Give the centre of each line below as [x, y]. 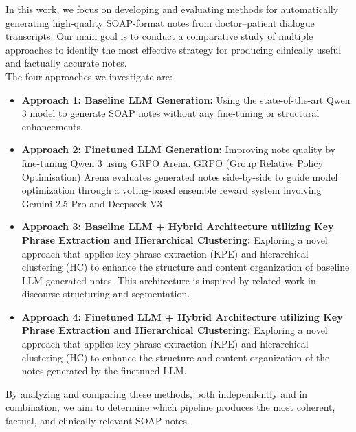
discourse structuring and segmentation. [106, 294]
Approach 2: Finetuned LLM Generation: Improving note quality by [179, 149]
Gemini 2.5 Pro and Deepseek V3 [92, 203]
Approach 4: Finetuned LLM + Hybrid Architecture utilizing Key [182, 316]
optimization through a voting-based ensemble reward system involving [171, 190]
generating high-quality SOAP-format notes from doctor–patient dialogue [160, 22]
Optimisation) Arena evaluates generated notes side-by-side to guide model [180, 176]
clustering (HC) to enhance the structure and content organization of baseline [186, 267]
